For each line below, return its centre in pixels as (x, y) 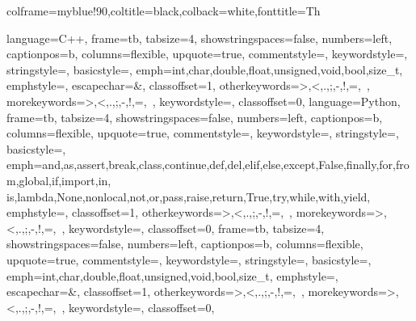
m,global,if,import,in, (59, 180)
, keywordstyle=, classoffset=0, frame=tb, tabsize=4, (193, 228)
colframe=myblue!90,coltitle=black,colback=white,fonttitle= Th (164, 11)
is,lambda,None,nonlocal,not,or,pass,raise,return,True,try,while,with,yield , (189, 196)
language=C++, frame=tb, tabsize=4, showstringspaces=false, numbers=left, (200, 38)
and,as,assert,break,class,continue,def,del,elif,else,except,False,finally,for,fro (226, 165)
